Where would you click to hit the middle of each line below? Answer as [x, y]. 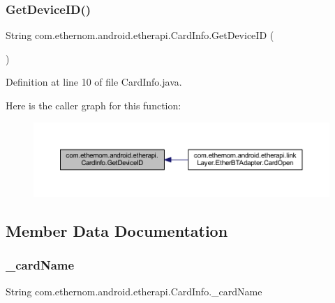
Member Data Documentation [117, 231]
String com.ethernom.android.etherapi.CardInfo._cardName [134, 291]
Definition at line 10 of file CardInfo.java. [94, 82]
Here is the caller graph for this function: [94, 105]
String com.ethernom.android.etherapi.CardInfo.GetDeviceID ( [140, 35]
